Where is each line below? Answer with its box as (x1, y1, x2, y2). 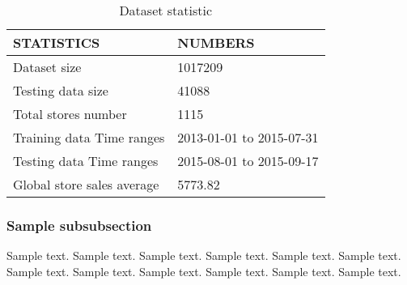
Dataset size (13, 57, 82, 76)
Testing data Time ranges (13, 151, 159, 170)
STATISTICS (13, 33, 100, 52)
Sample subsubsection (6, 215, 152, 235)
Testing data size (13, 81, 108, 100)
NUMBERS (177, 33, 255, 52)
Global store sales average (13, 175, 159, 194)
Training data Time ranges (13, 128, 165, 147)
